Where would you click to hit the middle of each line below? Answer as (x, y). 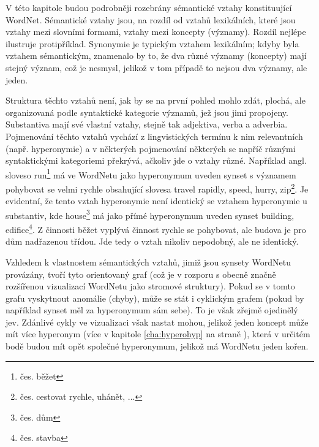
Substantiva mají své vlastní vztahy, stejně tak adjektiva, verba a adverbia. (147, 124)
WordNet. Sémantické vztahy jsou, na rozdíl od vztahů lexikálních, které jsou (151, 19)
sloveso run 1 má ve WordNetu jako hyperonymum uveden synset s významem (151, 174)
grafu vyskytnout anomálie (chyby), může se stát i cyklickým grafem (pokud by (155, 298)
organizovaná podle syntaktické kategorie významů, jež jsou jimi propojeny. (147, 112)
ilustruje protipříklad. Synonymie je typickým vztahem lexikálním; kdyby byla (152, 43)
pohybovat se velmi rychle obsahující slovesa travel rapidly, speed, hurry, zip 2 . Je (157, 188)
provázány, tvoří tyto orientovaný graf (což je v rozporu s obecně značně (141, 274)
